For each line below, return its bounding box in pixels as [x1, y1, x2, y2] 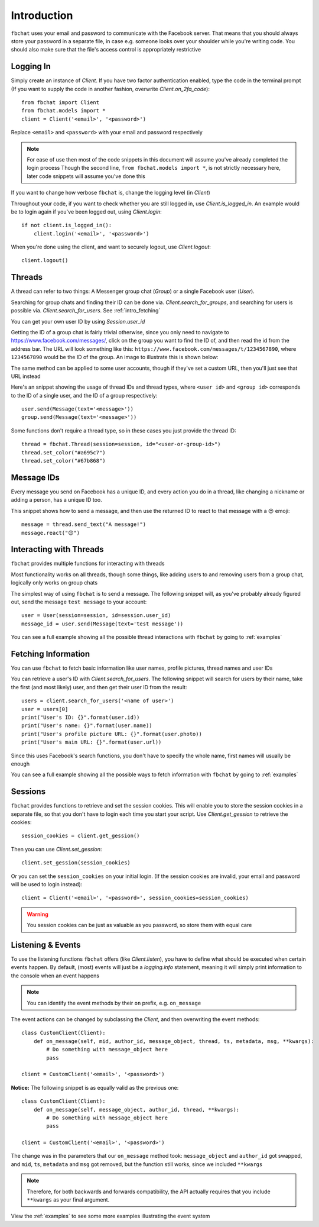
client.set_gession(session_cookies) [21, 860, 131, 866]
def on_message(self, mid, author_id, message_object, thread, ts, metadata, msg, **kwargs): [33, 1038, 314, 1044]
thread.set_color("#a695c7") [21, 449, 106, 456]
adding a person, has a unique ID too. [11, 496, 103, 503]
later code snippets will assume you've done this [27, 172, 146, 180]
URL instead [11, 373, 41, 380]
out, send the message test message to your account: [11, 598, 147, 605]
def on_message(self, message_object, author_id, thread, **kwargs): [33, 1106, 240, 1113]
